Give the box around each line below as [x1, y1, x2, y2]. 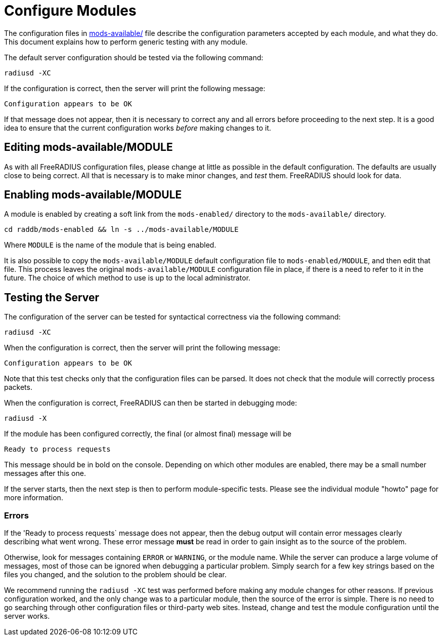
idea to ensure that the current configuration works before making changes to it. [4, 123, 272, 132]
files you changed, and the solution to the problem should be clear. [4, 570, 227, 579]
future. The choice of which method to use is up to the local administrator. [4, 273, 251, 283]
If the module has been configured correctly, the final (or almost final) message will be [4, 429, 292, 438]
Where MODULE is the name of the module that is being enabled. [4, 241, 216, 250]
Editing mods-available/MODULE [4, 141, 173, 154]
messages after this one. [4, 469, 86, 478]
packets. [4, 383, 32, 392]
